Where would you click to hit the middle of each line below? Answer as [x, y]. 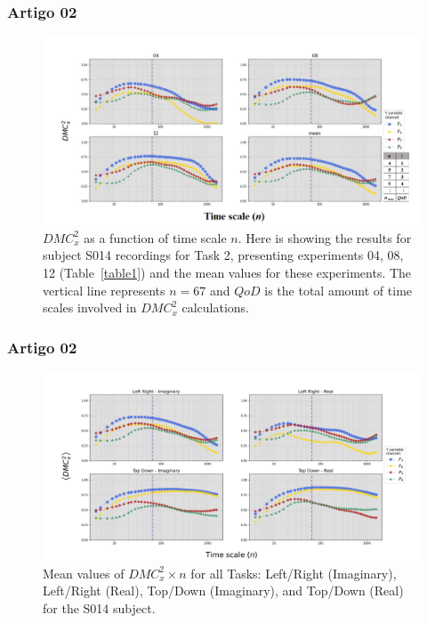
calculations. [215, 307]
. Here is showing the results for [325, 237]
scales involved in [90, 307]
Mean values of [84, 573]
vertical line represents [104, 290]
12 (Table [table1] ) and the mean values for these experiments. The [227, 272]
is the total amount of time [338, 290]
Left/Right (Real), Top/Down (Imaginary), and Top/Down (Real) [223, 591]
